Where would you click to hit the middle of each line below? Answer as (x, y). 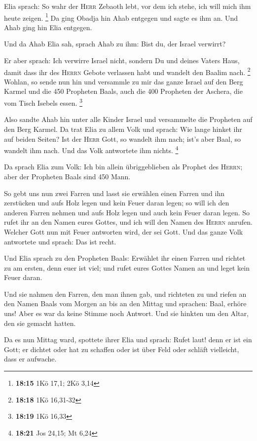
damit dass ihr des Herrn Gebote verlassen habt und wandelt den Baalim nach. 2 (127, 71)
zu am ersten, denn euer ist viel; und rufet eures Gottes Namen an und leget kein (127, 267)
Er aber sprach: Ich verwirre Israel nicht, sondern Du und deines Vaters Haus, (122, 60)
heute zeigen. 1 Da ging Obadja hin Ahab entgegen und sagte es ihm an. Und (121, 17)
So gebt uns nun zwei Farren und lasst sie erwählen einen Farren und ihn (114, 193)
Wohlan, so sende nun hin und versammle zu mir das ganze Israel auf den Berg (124, 81)
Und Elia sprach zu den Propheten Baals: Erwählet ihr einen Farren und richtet (125, 258)
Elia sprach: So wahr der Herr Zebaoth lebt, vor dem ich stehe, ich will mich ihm (128, 6)
